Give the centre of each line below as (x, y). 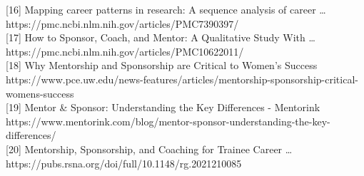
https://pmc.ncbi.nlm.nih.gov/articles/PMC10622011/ (125, 51)
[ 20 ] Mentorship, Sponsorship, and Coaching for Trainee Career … (149, 149)
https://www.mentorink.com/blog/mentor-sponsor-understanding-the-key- (168, 121)
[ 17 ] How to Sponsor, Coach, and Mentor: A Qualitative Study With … (161, 37)
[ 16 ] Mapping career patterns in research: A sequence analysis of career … (166, 9)
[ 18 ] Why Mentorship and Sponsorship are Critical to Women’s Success (162, 65)
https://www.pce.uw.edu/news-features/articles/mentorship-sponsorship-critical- (182, 79)
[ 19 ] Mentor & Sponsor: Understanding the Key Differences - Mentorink (163, 107)
